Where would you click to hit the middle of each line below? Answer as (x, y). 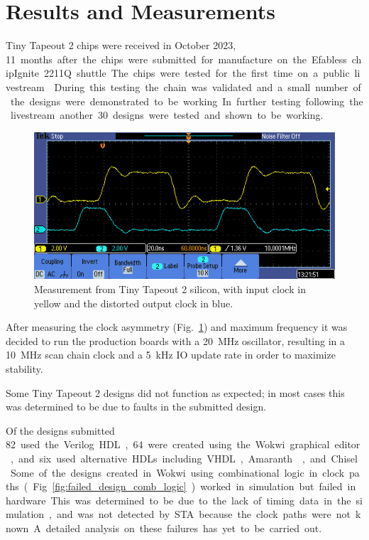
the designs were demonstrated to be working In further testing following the (187, 101)
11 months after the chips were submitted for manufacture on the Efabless (176, 59)
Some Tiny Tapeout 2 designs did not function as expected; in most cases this (175, 392)
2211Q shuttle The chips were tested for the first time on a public (197, 73)
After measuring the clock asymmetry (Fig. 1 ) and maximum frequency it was (177, 327)
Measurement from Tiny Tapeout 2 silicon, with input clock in (170, 288)
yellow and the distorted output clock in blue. (134, 303)
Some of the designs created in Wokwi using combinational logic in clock (177, 472)
